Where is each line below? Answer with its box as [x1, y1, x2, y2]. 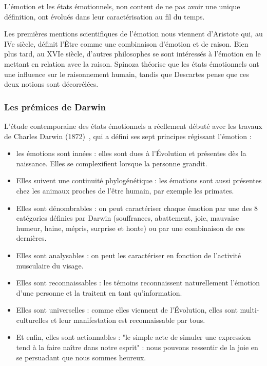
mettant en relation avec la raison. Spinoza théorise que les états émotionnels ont [4, 58, 259, 69]
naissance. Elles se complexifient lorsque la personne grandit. [16, 158, 207, 168]
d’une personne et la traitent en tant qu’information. [16, 287, 182, 298]
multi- [240, 304, 259, 315]
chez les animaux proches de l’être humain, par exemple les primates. [16, 185, 234, 196]
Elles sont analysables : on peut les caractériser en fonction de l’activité [16, 249, 241, 260]
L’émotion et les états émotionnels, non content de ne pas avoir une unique [4, 1, 240, 11]
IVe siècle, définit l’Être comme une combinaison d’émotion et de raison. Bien [4, 38, 249, 49]
